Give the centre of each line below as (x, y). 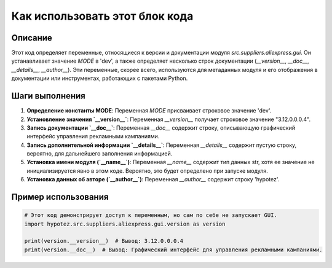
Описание (32, 38)
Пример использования (60, 197)
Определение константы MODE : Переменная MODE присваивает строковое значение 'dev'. (149, 111)
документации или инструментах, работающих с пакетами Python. (100, 78)
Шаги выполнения (48, 96)
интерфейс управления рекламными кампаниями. (93, 136)
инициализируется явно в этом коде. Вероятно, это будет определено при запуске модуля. (148, 171)
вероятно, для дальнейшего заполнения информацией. (100, 154)
